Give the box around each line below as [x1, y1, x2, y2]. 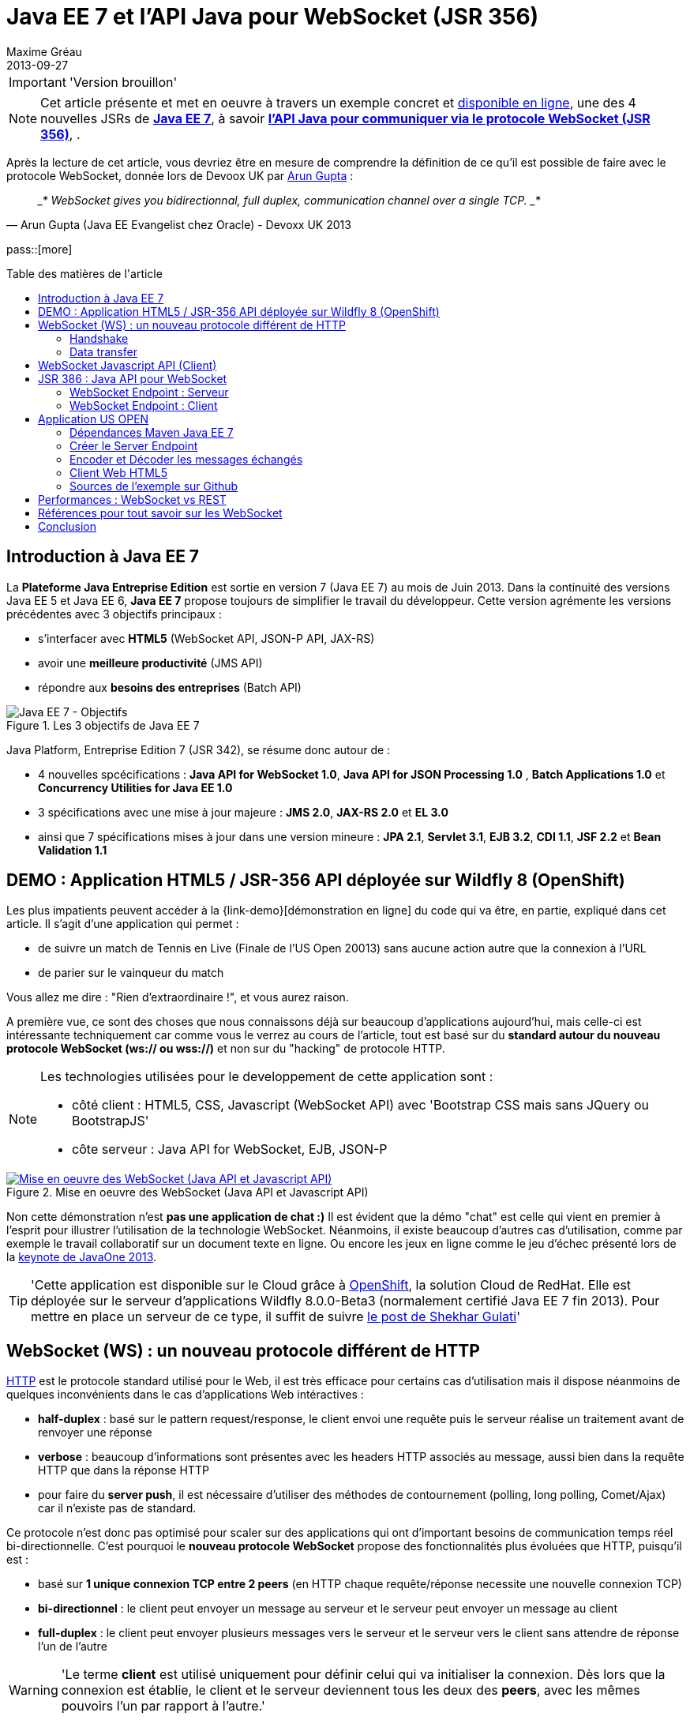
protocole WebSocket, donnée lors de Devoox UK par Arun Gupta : [6, 168, 354, 182]
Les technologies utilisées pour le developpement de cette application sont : [40, 1068, 493, 1085]
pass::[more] [6, 242, 73, 256]
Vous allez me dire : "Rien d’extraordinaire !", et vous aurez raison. [6, 990, 349, 1005]
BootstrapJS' [72, 1113, 149, 1129]
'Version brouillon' [69, 73, 178, 90]
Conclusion [38, 519, 97, 533]
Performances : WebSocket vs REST [38, 492, 227, 506]
